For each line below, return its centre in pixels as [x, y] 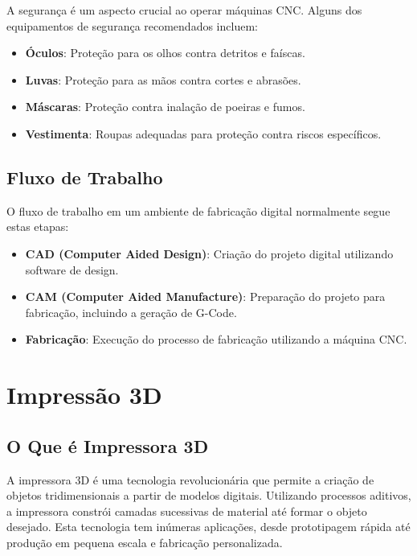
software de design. [72, 269]
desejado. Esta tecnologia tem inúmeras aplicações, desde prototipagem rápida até [208, 527]
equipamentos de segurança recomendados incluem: [132, 25]
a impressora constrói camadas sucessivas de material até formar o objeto [187, 511]
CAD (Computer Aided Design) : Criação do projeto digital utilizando [209, 253]
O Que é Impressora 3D [108, 445]
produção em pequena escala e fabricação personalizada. [145, 542]
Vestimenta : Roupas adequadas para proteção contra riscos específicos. [203, 133]
